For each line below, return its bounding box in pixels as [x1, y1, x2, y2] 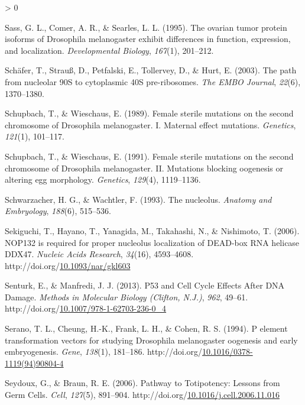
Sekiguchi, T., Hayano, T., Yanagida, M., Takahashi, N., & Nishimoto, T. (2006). [5, 224, 300, 236]
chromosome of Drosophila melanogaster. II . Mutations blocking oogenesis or [5, 161, 284, 174]
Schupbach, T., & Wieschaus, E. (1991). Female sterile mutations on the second [5, 150, 294, 162]
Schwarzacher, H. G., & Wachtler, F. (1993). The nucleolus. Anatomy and [5, 193, 272, 205]
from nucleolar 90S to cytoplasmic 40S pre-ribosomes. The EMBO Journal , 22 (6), [5, 75, 301, 88]
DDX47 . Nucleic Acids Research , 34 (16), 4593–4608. [5, 248, 194, 260]
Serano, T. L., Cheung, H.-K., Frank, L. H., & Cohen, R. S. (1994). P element [5, 322, 288, 335]
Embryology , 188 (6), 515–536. [5, 205, 111, 217]
